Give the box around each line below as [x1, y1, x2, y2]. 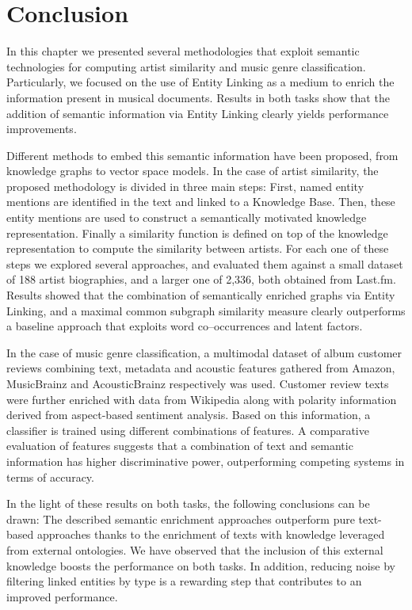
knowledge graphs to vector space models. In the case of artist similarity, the [6, 162, 379, 179]
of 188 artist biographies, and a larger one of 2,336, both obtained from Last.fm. [6, 271, 396, 288]
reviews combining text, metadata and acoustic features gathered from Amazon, [6, 360, 395, 376]
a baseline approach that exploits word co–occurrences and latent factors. [6, 318, 363, 334]
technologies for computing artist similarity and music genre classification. [6, 58, 366, 74]
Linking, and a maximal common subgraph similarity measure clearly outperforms [6, 302, 406, 318]
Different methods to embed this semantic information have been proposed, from [6, 147, 399, 163]
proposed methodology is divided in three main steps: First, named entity [6, 177, 364, 194]
